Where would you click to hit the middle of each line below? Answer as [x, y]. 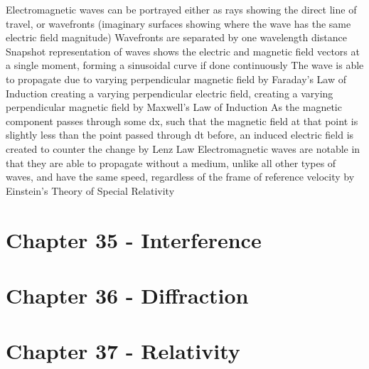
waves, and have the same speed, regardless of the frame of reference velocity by [180, 177]
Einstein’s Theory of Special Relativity [90, 190]
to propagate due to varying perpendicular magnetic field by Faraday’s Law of [176, 79]
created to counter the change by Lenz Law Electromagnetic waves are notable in [183, 148]
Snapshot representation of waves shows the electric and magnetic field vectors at [183, 51]
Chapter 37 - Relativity [123, 351]
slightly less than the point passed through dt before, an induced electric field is [180, 135]
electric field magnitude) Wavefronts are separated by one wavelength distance [176, 37]
